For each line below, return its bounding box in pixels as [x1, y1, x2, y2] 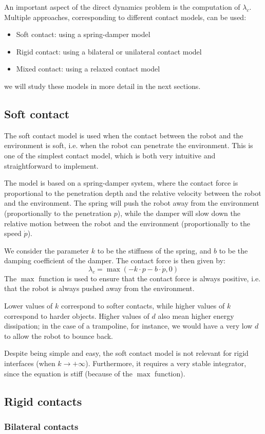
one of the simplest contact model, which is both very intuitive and [4, 150, 216, 160]
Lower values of [4, 300, 53, 311]
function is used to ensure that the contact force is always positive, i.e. [39, 273, 261, 283]
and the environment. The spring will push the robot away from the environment [4, 197, 259, 208]
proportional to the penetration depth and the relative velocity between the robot [4, 187, 261, 198]
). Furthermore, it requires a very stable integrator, [85, 358, 247, 369]
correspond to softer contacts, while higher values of [61, 300, 225, 311]
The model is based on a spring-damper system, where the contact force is [4, 177, 238, 188]
